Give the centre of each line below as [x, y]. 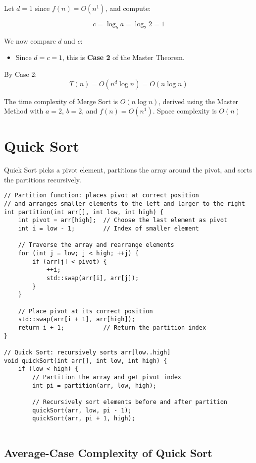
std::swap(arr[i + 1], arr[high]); [77, 319]
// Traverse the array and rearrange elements [96, 245]
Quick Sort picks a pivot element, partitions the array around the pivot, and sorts [128, 170]
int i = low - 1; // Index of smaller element [108, 229]
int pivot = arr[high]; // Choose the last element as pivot [123, 220]
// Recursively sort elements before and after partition [130, 402]
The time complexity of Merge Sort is [61, 101]
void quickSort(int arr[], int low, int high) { [86, 361]
